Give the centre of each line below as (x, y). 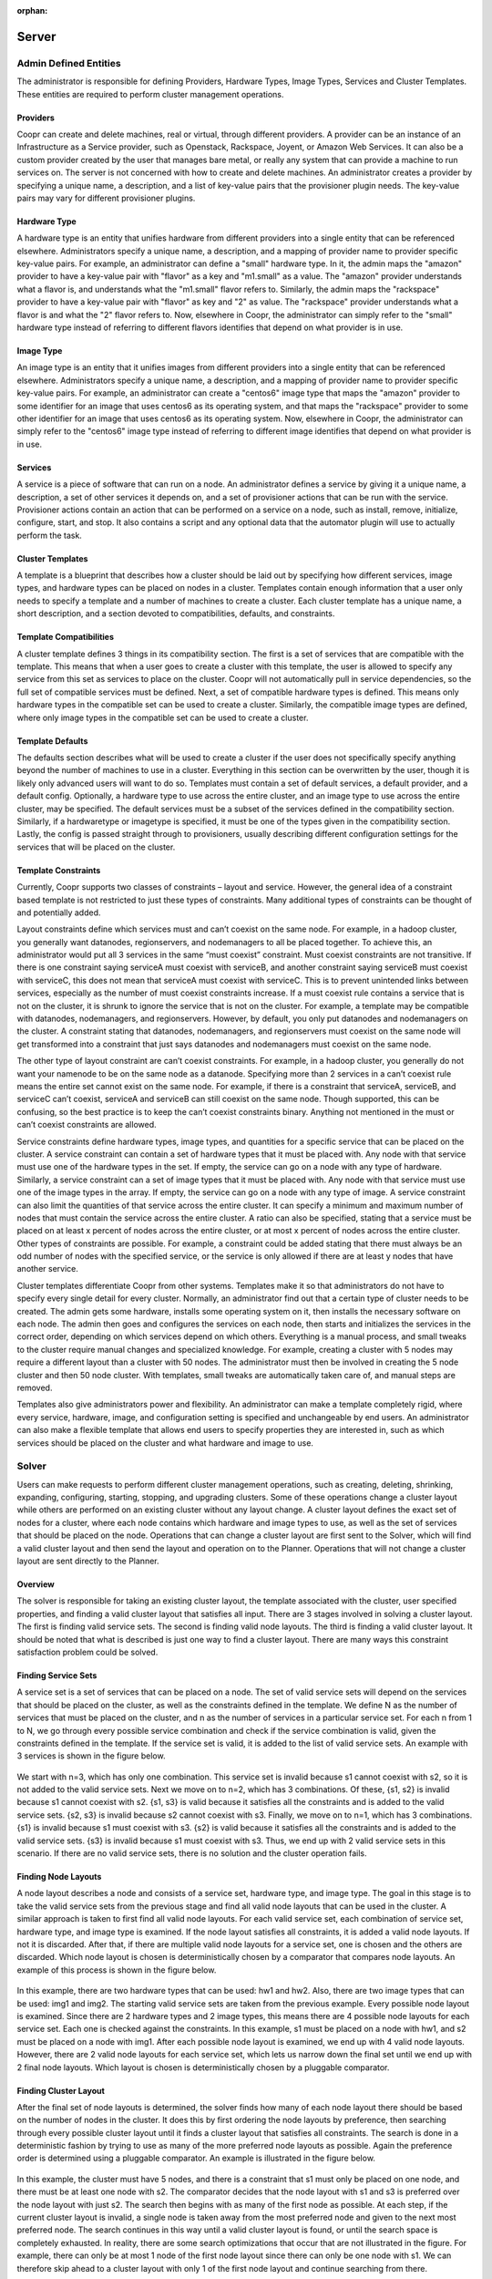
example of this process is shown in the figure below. (117, 1970)
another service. (48, 1269)
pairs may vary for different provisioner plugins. (106, 198)
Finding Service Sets (57, 1675)
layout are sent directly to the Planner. (88, 1561)
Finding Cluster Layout (61, 2090)
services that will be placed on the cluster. (96, 847)
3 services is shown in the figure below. (91, 1756)
